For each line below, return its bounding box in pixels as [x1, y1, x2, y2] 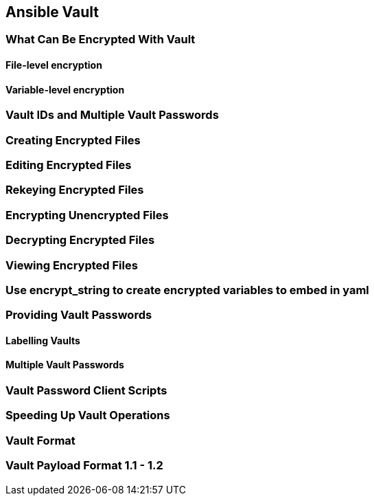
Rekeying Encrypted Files [5, 183, 144, 197]
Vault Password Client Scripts [5, 383, 167, 398]
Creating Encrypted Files [5, 133, 141, 147]
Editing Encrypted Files [5, 158, 132, 172]
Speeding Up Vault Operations [5, 408, 170, 423]
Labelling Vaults [5, 334, 80, 346]
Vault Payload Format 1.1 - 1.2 [5, 458, 163, 473]
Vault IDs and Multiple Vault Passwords [5, 108, 219, 122]
